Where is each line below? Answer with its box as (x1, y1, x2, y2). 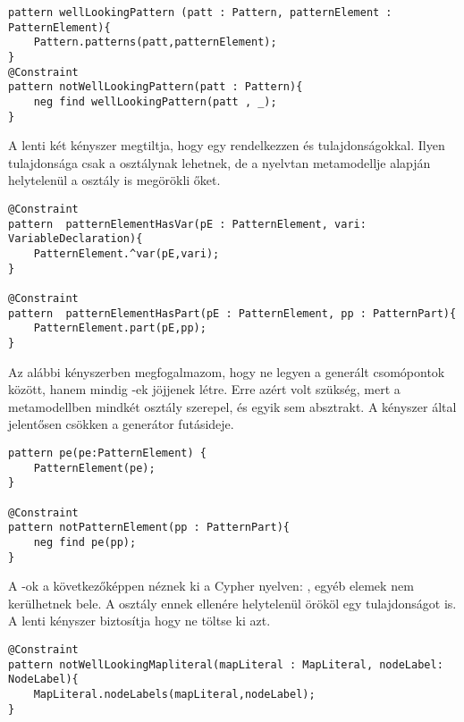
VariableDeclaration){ (8, 232, 143, 246)
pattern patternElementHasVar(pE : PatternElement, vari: (8, 217, 367, 231)
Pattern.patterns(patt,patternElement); (33, 36, 277, 49)
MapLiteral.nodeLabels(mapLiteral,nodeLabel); (33, 687, 316, 701)
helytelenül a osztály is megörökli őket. (8, 171, 221, 189)
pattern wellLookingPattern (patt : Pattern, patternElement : (8, 6, 392, 19)
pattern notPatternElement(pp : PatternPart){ (8, 521, 290, 534)
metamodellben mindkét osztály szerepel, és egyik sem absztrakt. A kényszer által (8, 397, 457, 416)
